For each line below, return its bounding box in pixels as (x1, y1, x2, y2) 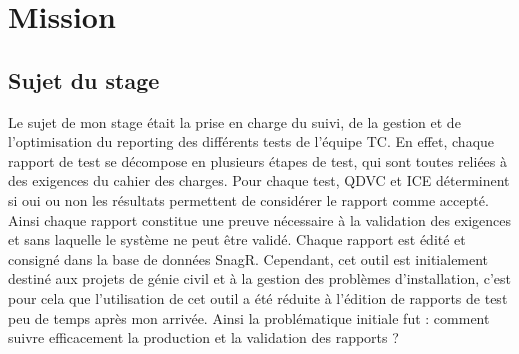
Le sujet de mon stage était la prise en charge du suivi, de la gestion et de (8, 111, 461, 132)
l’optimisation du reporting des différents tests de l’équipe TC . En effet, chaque (8, 131, 495, 152)
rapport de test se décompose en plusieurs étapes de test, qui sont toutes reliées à (8, 150, 508, 171)
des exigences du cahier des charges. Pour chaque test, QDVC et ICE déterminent (8, 170, 510, 191)
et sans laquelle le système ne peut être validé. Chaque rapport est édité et (8, 229, 466, 250)
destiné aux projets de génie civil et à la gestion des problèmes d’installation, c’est (8, 268, 512, 289)
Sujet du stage (8, 64, 160, 95)
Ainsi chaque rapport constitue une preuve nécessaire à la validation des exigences (8, 209, 512, 230)
